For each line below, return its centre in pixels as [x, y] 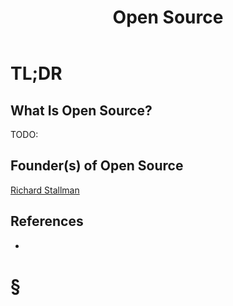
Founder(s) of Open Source [97, 166]
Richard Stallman [45, 190]
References [47, 221]
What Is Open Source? [81, 110]
